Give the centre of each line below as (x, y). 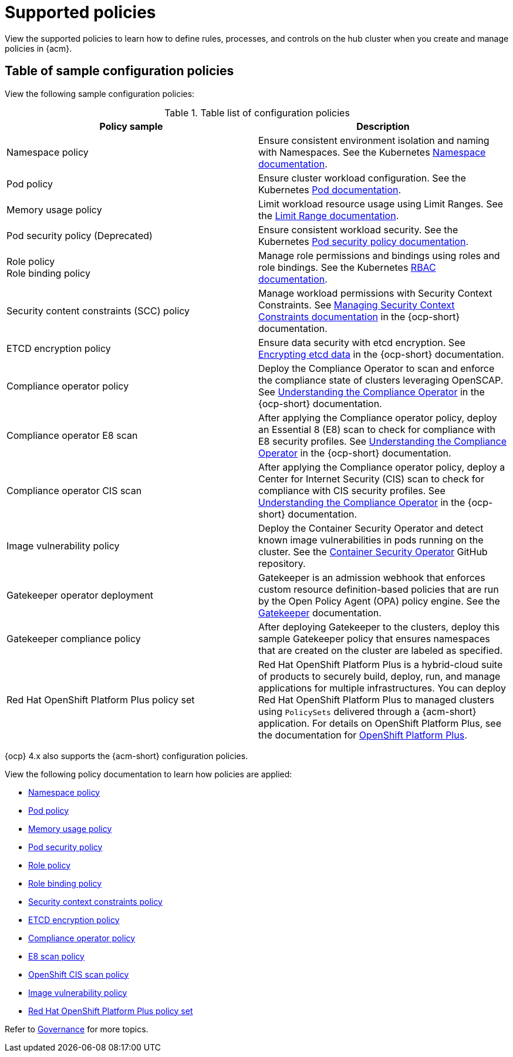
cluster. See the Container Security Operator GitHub (373, 551)
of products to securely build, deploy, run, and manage (379, 676)
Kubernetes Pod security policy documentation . (364, 241)
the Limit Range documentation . (329, 215)
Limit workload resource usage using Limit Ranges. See (381, 204)
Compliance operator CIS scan (74, 490)
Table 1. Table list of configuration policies (257, 113)
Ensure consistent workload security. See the (358, 229)
